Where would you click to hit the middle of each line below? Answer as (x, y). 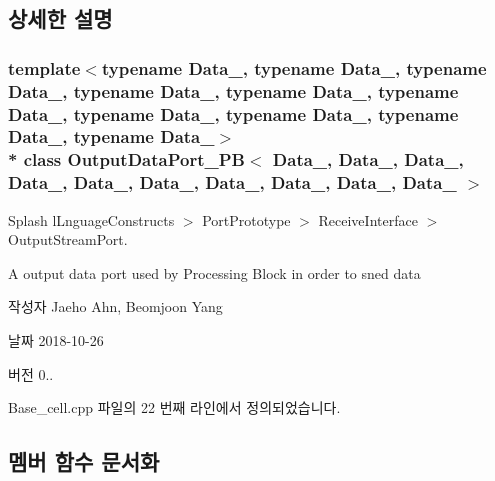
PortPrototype (246, 219)
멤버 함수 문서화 (84, 461)
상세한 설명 (60, 18)
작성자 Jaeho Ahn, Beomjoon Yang (115, 306)
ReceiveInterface (368, 219)
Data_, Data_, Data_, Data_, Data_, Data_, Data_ (232, 182)
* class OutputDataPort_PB (126, 159)
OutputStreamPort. (68, 239)
